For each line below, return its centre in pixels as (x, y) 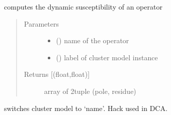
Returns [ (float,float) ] (57, 74)
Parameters (41, 23)
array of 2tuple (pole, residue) (90, 91)
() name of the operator (93, 40)
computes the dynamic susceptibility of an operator (83, 7)
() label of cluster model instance (107, 57)
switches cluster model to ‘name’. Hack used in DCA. (86, 108)
